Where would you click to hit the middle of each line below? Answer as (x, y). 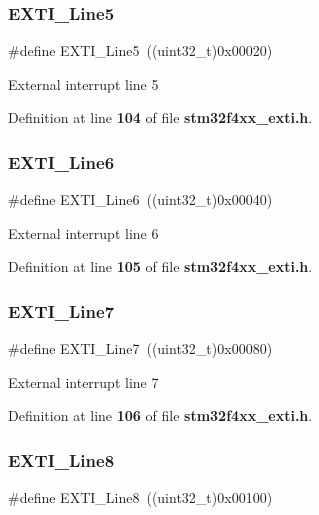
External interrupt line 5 (83, 83)
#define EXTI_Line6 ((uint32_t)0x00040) (140, 199)
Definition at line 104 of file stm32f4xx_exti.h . (160, 117)
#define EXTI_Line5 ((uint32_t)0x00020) (140, 50)
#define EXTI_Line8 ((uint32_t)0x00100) (140, 497)
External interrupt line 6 (83, 232)
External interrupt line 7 (83, 381)
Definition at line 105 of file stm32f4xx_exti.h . (160, 266)
